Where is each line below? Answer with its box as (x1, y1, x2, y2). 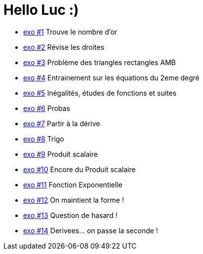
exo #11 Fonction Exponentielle (23, 180, 123, 189)
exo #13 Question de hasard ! (23, 211, 118, 219)
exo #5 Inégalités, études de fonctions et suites (23, 88, 176, 97)
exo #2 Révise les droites (23, 42, 104, 51)
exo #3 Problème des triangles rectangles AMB (23, 58, 176, 67)
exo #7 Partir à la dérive (23, 119, 100, 128)
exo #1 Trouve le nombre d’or (23, 27, 117, 36)
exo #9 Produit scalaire (23, 149, 98, 158)
